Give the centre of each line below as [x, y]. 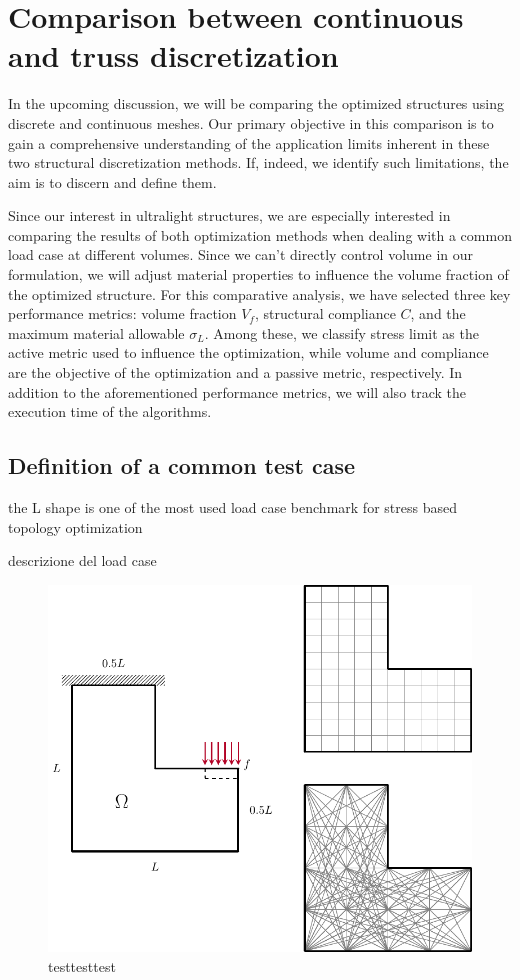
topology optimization [75, 526]
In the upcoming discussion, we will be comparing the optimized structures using [256, 103]
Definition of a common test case [182, 465]
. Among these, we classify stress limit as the [341, 332]
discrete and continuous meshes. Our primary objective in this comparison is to [251, 122]
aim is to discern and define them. [112, 181]
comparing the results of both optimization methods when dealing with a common [260, 234]
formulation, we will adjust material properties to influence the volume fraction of [258, 274]
